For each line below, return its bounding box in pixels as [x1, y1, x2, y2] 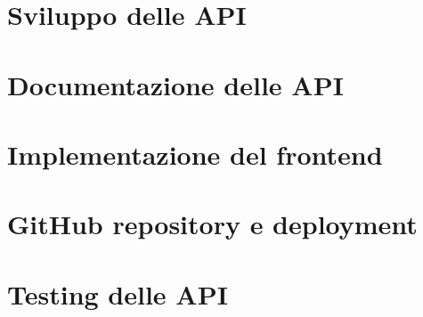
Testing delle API [7, 275, 228, 312]
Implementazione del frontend [7, 135, 383, 172]
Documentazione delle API [7, 66, 344, 102]
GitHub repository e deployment [7, 206, 418, 242]
